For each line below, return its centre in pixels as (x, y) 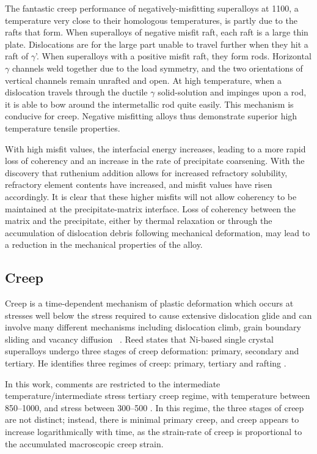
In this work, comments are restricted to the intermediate (113, 383)
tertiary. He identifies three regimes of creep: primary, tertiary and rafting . (146, 363)
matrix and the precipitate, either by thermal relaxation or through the (139, 221)
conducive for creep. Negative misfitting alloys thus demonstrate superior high (151, 116)
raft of (17, 56)
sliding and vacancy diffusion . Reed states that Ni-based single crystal (139, 339)
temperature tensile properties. (63, 128)
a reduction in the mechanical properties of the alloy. (104, 244)
